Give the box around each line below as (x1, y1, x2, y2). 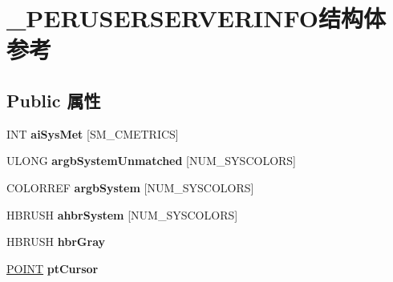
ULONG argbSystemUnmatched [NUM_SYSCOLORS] (6, 152, 297, 169)
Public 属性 (6, 87, 101, 112)
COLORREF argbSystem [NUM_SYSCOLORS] (6, 179, 254, 195)
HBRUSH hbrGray (6, 233, 106, 250)
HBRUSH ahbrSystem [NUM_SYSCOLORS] (6, 206, 238, 223)
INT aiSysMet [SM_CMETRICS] (6, 125, 179, 142)
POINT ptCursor (6, 260, 99, 276)
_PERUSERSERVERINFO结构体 (6, 2, 387, 34)
